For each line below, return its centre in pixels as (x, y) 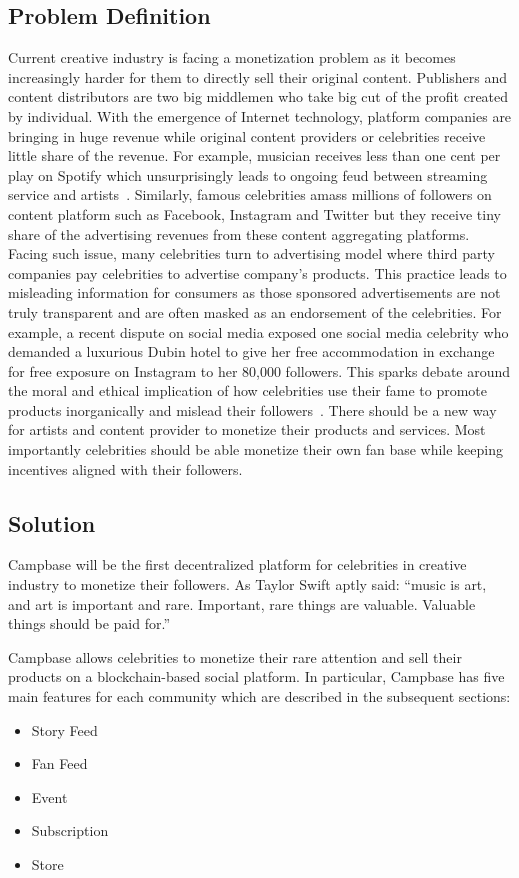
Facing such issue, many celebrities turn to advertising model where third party (251, 253)
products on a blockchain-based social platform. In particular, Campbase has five (256, 676)
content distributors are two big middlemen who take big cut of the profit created (258, 96)
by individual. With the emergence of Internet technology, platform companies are (260, 115)
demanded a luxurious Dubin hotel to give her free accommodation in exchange (251, 351)
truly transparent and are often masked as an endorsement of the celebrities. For (255, 311)
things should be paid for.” (89, 623)
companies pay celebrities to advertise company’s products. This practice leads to (257, 272)
